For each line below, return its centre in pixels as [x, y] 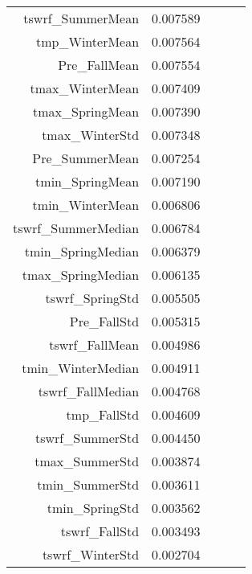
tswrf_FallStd [100, 531]
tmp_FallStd [103, 414]
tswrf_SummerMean [81, 18]
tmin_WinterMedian [81, 368]
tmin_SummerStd [88, 484]
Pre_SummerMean [86, 158]
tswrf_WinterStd [91, 554]
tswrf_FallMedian [89, 391]
